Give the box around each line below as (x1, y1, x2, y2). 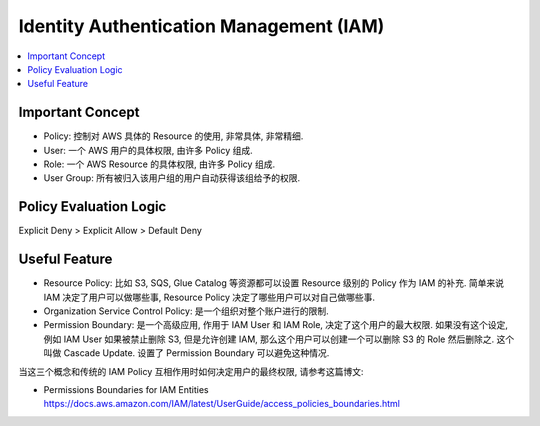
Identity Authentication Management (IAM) (18, 15, 385, 37)
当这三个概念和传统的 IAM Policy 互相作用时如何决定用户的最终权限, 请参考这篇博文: (18, 365, 364, 377)
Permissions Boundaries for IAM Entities (43, 383, 209, 395)
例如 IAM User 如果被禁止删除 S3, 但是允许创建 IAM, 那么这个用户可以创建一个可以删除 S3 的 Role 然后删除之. (43, 333, 495, 345)
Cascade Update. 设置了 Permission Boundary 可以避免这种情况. (63, 347, 330, 359)
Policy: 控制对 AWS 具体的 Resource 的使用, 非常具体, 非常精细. (43, 130, 304, 142)
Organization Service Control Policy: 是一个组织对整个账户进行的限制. (43, 305, 329, 317)
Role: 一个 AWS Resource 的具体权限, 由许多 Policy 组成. (43, 158, 275, 170)
